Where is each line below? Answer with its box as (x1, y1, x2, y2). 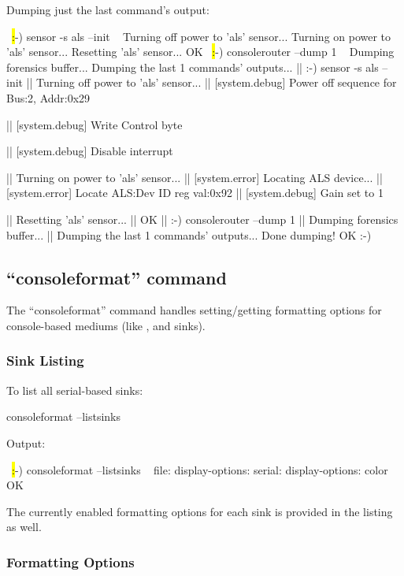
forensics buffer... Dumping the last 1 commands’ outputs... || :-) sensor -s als (6, 58, 379, 75)
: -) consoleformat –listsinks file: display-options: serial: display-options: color (12, 461, 388, 478)
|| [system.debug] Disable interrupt (6, 143, 173, 159)
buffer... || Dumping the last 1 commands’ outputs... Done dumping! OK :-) (6, 226, 372, 243)
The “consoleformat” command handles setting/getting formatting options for (6, 302, 382, 318)
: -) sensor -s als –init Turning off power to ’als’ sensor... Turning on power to (12, 28, 391, 44)
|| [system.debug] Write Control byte (6, 116, 183, 132)
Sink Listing (6, 351, 84, 370)
